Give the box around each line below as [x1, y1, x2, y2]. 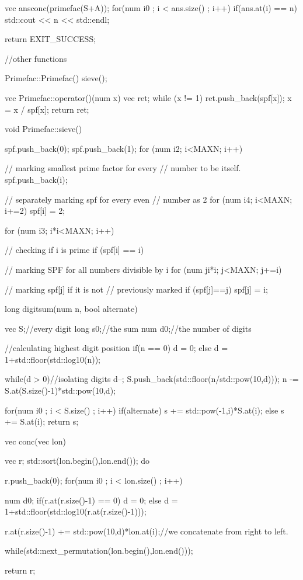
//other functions [5, 52, 67, 64]
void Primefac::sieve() [5, 123, 82, 135]
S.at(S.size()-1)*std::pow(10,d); [5, 384, 116, 397]
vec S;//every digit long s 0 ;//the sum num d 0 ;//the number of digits [5, 322, 252, 334]
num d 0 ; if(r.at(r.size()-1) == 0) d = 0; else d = [5, 494, 178, 506]
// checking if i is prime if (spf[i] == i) [5, 244, 144, 256]
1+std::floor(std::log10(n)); [5, 353, 100, 365]
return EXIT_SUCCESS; [5, 33, 96, 45]
